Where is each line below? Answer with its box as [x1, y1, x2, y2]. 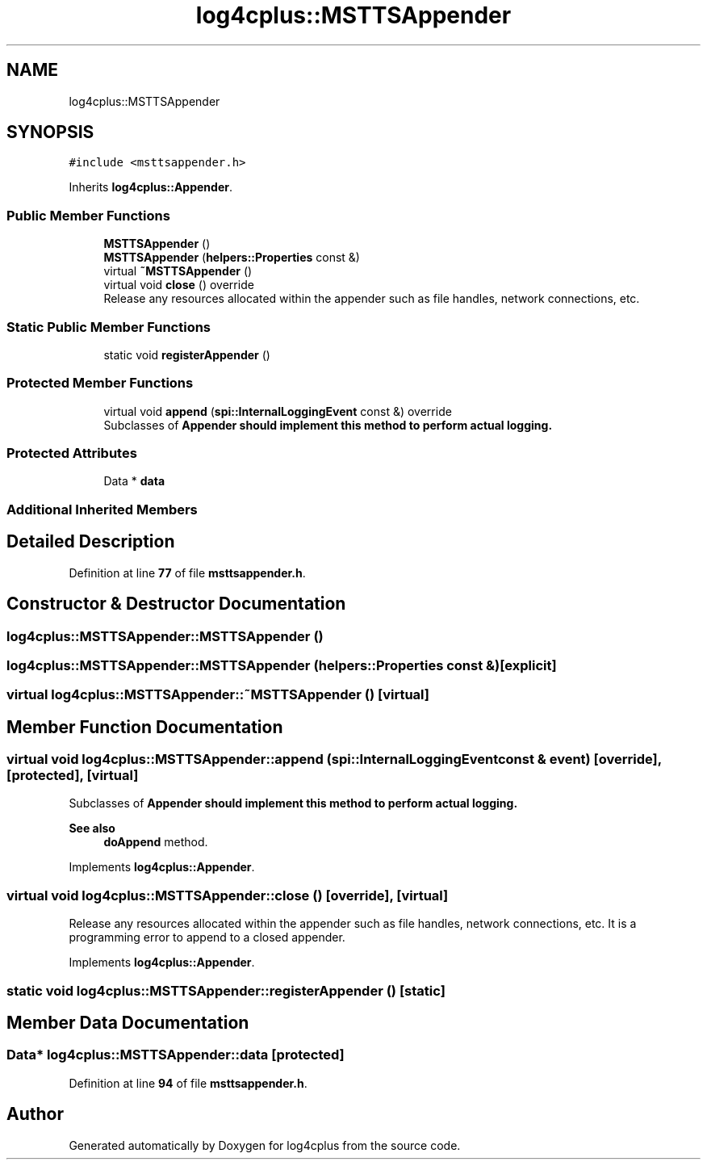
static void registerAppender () [103, 347, 270, 362]
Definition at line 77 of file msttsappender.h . [69, 565, 306, 580]
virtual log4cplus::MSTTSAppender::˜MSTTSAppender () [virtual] [6, 686, 429, 703]
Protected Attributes [6, 445, 137, 462]
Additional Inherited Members [6, 501, 198, 518]
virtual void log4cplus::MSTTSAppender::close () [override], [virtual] [6, 887, 449, 904]
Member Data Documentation [6, 1013, 249, 1034]
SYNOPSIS [6, 122, 94, 143]
